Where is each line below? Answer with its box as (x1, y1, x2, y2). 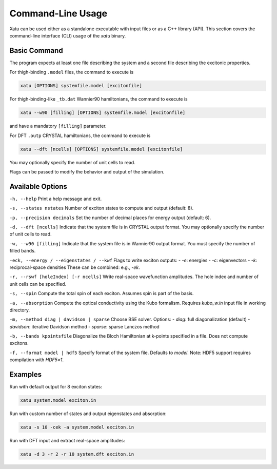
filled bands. (9, 248, 36, 254)
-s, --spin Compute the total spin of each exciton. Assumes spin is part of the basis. (9, 290, 194, 297)
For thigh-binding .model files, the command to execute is (9, 69, 134, 75)
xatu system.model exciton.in (20, 398, 96, 403)
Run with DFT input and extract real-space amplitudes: (9, 438, 125, 444)
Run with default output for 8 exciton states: (9, 384, 103, 390)
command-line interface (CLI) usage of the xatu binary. (9, 32, 126, 38)
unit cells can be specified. (9, 281, 67, 287)
